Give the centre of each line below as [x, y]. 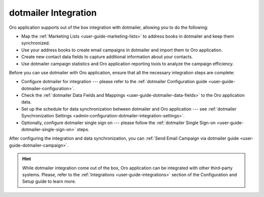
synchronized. [36, 43]
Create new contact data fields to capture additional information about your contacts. [107, 57]
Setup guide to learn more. [49, 181]
